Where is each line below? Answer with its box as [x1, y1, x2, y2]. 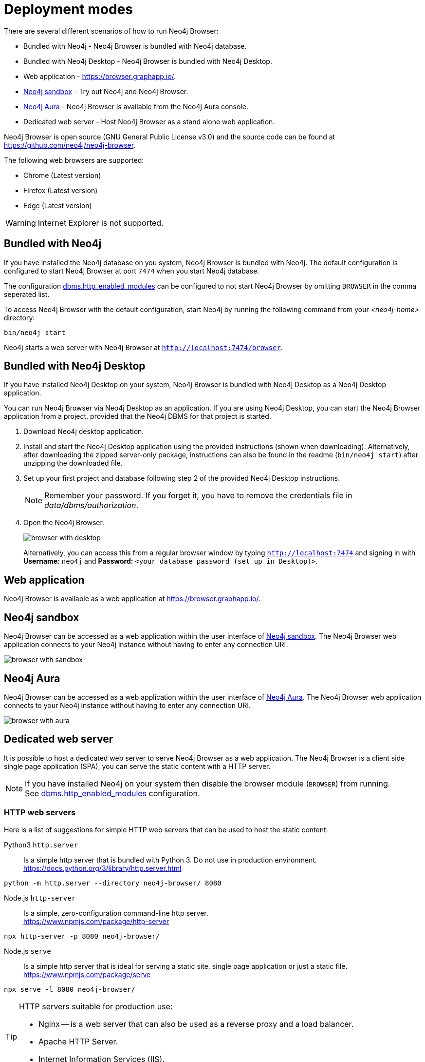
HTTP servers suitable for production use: [19, 1001, 173, 1011]
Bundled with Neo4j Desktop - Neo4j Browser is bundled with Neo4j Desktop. [23, 57, 272, 65]
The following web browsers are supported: [4, 156, 144, 164]
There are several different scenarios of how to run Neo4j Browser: [4, 26, 219, 35]
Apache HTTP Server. [38, 1036, 118, 1046]
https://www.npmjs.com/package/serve [23, 970, 151, 979]
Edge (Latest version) [23, 201, 92, 210]
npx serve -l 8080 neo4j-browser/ [4, 985, 135, 993]
